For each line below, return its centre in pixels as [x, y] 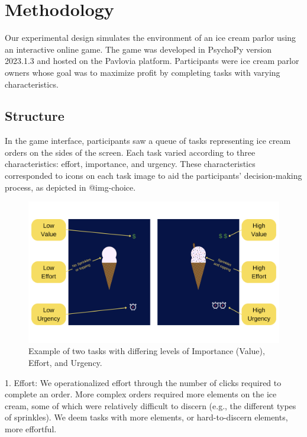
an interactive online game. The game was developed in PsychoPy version [138, 49]
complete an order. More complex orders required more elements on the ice [141, 394]
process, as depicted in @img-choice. [70, 187]
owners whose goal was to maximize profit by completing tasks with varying [143, 72]
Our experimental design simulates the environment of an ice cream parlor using [151, 38]
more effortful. [31, 428]
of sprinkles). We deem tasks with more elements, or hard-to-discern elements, [146, 417]
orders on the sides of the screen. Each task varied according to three [130, 152]
